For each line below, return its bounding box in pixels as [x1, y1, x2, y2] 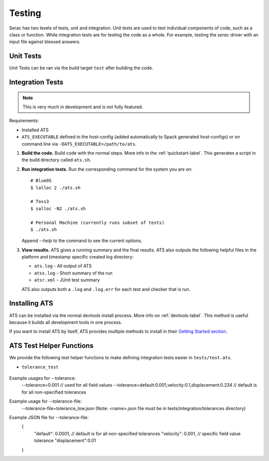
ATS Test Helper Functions [9, 342, 94, 350]
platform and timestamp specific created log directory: [21, 254, 134, 260]
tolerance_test [21, 364, 59, 370]
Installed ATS [21, 127, 49, 133]
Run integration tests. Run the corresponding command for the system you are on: [21, 166, 193, 172]
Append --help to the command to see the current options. [21, 237, 142, 244]
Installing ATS [9, 299, 53, 308]
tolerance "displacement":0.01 [34, 438, 97, 444]
